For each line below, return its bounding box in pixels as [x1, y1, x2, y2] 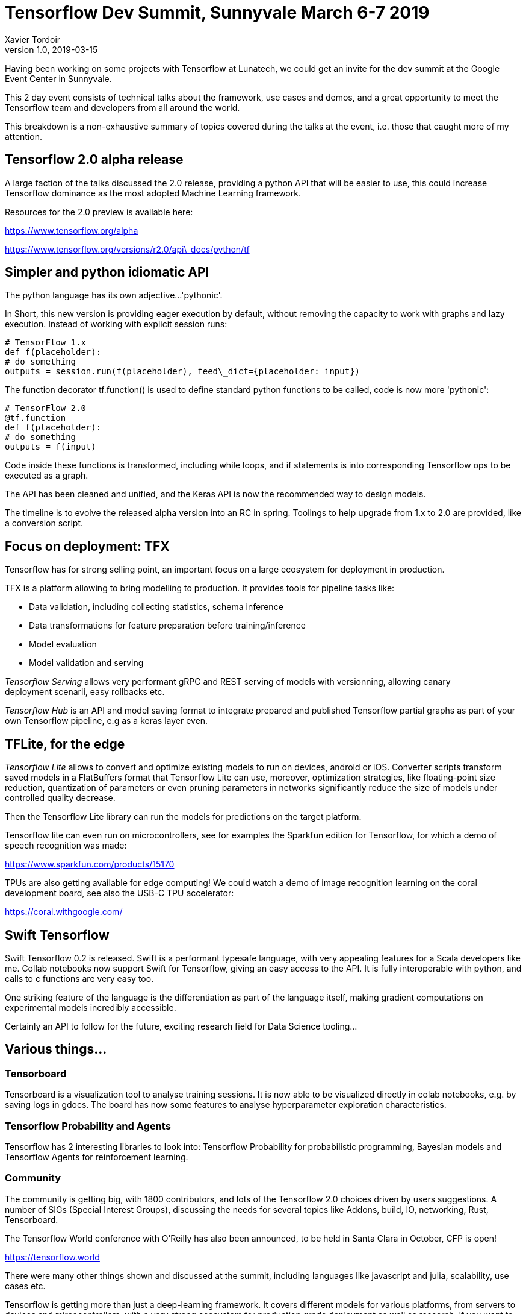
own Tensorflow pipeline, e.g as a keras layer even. [5, 715, 208, 726]
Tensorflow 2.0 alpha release [5, 152, 184, 168]
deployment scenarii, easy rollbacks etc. [5, 687, 165, 697]
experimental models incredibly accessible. [5, 1002, 176, 1013]
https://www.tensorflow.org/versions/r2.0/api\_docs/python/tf [5, 244, 250, 254]
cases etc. [5, 1280, 46, 1291]
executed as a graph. [5, 470, 88, 481]
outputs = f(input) [5, 442, 96, 452]
